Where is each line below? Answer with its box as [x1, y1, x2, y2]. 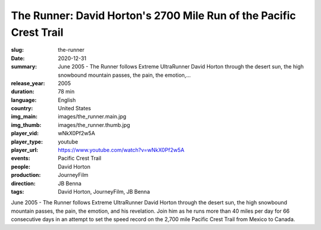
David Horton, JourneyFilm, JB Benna [58, 188, 150, 195]
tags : [11, 188, 24, 195]
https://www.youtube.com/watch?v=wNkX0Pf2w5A [58, 147, 184, 154]
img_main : [11, 113, 38, 120]
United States [58, 105, 92, 112]
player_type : [11, 138, 43, 145]
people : [11, 163, 31, 170]
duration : [11, 88, 35, 95]
